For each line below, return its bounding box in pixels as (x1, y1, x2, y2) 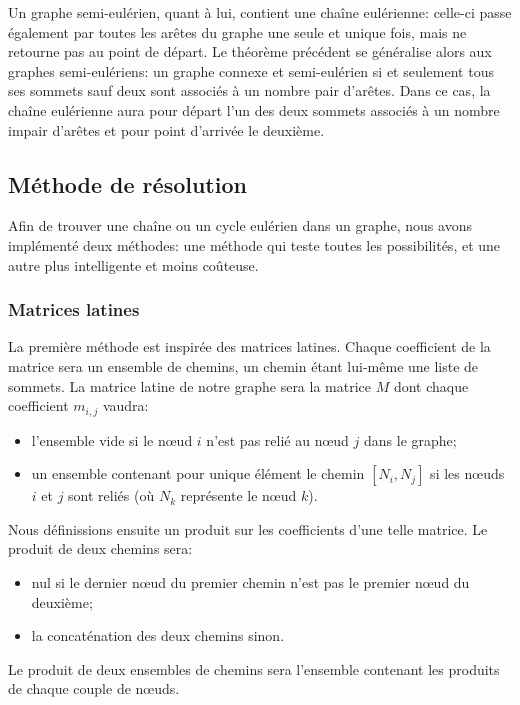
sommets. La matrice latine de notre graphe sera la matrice (8, 375, 372, 396)
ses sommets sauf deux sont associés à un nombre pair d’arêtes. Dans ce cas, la (8, 80, 491, 101)
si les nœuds (430, 463, 505, 484)
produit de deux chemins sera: (8, 538, 193, 559)
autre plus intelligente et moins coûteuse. (8, 254, 259, 275)
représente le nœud (180, 485, 297, 506)
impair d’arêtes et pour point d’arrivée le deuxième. (8, 119, 325, 140)
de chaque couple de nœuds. (8, 678, 180, 699)
